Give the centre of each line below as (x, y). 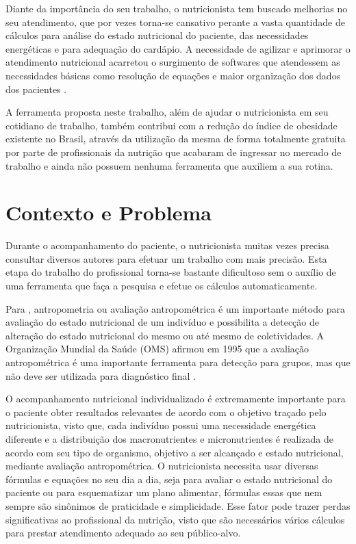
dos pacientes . (36, 89)
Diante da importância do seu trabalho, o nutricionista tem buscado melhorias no (177, 8)
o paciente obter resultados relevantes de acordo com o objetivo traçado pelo (166, 412)
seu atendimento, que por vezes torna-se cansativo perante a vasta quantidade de (175, 22)
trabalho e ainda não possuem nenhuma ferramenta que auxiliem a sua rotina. (169, 165)
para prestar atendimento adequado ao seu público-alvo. (123, 533)
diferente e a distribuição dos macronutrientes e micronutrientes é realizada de (169, 438)
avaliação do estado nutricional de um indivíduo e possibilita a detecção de (162, 322)
